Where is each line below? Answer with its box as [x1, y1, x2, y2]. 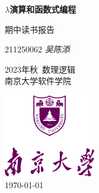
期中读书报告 [5, 23, 55, 35]
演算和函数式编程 [9, 3, 76, 15]
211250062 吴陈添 [5, 43, 70, 55]
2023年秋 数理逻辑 [5, 63, 75, 75]
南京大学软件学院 [5, 74, 71, 87]
